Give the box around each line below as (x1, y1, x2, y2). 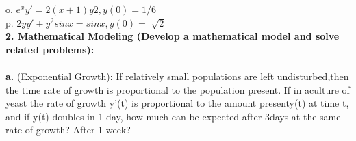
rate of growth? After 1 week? (5, 123, 131, 137)
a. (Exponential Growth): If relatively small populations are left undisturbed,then (5, 68, 349, 83)
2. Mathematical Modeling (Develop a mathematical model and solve (5, 29, 340, 43)
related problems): (5, 42, 94, 56)
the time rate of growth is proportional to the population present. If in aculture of (5, 82, 350, 97)
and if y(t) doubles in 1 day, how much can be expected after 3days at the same (5, 109, 341, 123)
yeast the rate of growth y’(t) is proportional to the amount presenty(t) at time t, (5, 96, 349, 110)
